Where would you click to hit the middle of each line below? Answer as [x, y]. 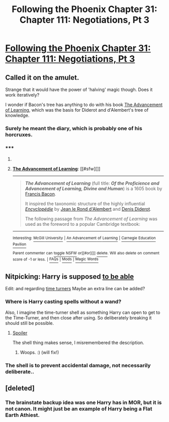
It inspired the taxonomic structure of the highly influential [85, 204]
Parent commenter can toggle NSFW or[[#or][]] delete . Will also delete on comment [86, 253]
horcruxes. [19, 134]
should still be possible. [30, 323]
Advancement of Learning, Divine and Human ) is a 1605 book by [94, 189]
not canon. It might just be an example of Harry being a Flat [79, 408]
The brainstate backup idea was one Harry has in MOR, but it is [83, 402]
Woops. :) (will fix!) [39, 353]
